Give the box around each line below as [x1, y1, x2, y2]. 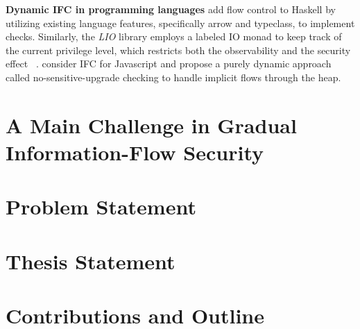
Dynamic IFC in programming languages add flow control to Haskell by [6, 2, 336, 16]
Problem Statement [6, 192, 196, 221]
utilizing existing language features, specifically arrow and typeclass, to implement [6, 15, 355, 30]
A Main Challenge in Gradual [6, 110, 297, 139]
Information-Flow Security [6, 137, 264, 166]
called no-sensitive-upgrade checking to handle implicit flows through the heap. [6, 69, 341, 84]
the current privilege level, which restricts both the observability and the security [6, 42, 351, 57]
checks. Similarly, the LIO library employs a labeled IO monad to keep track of [6, 29, 342, 44]
